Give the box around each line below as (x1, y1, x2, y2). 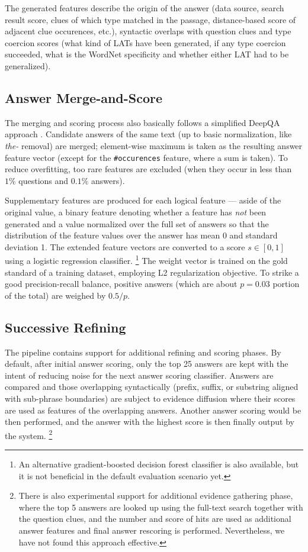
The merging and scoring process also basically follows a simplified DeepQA (5, 116, 280, 128)
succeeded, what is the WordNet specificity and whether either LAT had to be (5, 48, 289, 60)
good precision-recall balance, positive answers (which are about (5, 277, 238, 290)
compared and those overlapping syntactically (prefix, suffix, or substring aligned (5, 380, 299, 393)
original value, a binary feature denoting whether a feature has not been (5, 205, 267, 218)
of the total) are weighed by (5, 289, 106, 301)
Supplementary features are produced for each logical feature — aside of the (5, 194, 281, 206)
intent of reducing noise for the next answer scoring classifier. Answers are (5, 369, 274, 381)
